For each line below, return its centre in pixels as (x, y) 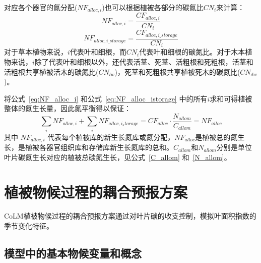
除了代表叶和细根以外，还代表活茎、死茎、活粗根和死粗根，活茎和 (144, 61)
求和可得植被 (231, 98)
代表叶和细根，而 (98, 52)
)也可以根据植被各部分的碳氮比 (153, 7)
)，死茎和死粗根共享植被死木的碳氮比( (177, 71)
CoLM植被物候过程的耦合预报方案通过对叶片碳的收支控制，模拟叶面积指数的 (130, 216)
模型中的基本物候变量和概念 (73, 253)
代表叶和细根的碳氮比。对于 (185, 52)
